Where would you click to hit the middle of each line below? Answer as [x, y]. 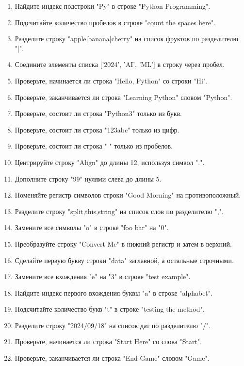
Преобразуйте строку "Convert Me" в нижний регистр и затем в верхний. [123, 243]
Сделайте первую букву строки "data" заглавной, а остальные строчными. [124, 260]
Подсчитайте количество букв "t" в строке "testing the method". [110, 309]
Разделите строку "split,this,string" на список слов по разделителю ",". [119, 211]
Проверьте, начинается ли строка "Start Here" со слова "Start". [108, 341]
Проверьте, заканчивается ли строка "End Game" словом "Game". [112, 358]
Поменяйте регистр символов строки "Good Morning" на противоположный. [128, 195]
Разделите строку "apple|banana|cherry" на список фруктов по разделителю [126, 39]
